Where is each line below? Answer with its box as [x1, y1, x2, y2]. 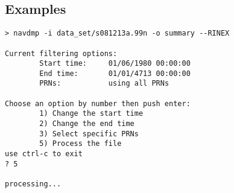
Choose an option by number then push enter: [5, 99, 191, 108]
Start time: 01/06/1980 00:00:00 [39, 59, 191, 68]
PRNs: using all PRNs [39, 79, 169, 88]
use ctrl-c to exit [5, 150, 83, 159]
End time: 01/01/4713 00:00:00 [39, 69, 191, 78]
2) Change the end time [39, 119, 134, 128]
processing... [5, 180, 62, 189]
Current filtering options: [5, 49, 118, 58]
